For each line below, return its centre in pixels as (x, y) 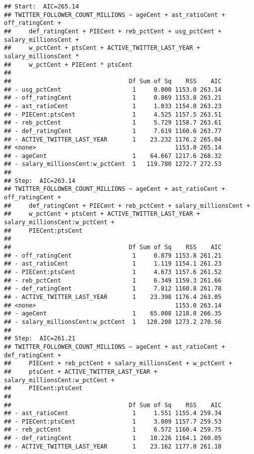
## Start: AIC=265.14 (42, 6)
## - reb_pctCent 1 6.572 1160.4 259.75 (113, 430)
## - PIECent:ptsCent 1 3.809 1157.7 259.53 (113, 421)
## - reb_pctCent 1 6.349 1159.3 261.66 (113, 280)
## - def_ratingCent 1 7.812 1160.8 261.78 (113, 289)
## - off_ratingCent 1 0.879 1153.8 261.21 (113, 255)
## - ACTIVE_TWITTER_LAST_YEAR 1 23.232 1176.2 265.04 (113, 139)
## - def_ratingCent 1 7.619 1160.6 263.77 (113, 131)
